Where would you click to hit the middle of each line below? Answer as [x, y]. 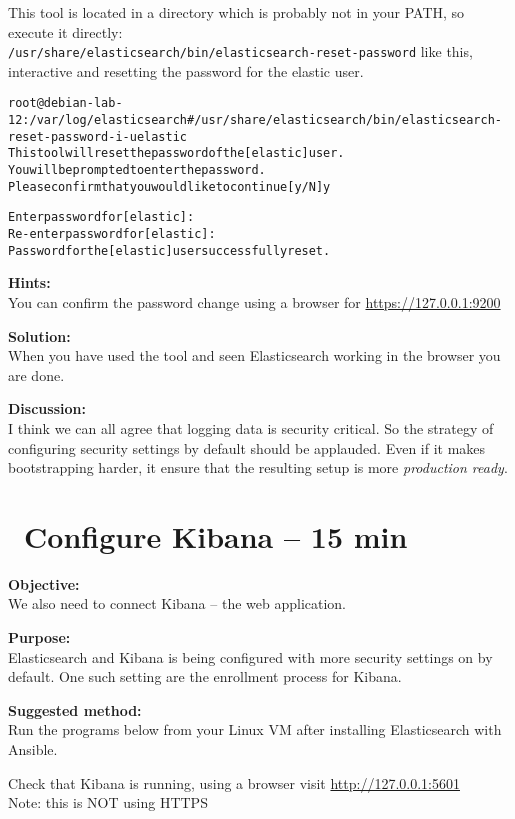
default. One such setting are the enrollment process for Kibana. [205, 676]
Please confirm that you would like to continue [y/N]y [169, 186]
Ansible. [33, 748]
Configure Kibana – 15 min [216, 535]
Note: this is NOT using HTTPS [108, 802]
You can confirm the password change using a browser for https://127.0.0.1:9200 [254, 301]
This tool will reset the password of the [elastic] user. [176, 153]
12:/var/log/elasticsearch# [101, 120]
